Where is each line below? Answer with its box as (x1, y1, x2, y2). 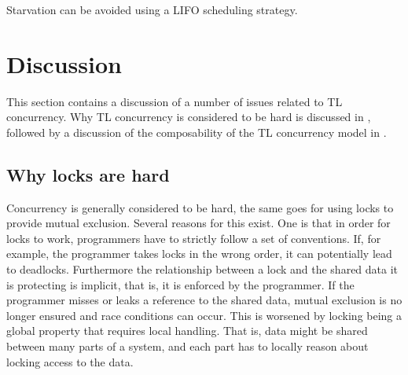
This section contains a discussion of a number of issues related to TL (6, 93, 343, 109)
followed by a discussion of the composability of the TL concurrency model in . (6, 123, 387, 140)
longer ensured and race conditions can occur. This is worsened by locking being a (6, 307, 402, 323)
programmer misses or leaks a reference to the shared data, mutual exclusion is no (6, 292, 402, 308)
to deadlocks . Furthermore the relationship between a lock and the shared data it (6, 261, 399, 278)
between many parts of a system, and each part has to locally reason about (6, 338, 369, 355)
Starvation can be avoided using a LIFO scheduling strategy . (6, 2, 298, 17)
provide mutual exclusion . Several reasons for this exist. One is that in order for (6, 215, 391, 231)
